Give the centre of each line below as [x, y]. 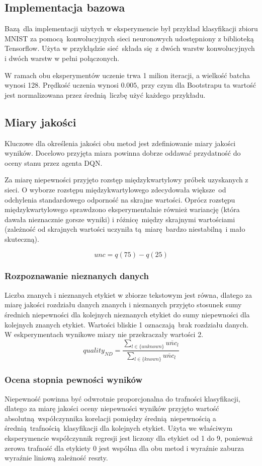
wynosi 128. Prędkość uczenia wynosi [62, 85]
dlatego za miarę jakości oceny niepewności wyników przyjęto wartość [112, 408]
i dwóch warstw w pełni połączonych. [62, 58]
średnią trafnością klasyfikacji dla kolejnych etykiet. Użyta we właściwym [119, 428]
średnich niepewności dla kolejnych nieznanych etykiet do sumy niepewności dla [127, 314]
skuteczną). [22, 239]
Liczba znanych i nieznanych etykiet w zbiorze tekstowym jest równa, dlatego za [128, 294]
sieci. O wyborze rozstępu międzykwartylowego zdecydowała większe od [115, 189]
